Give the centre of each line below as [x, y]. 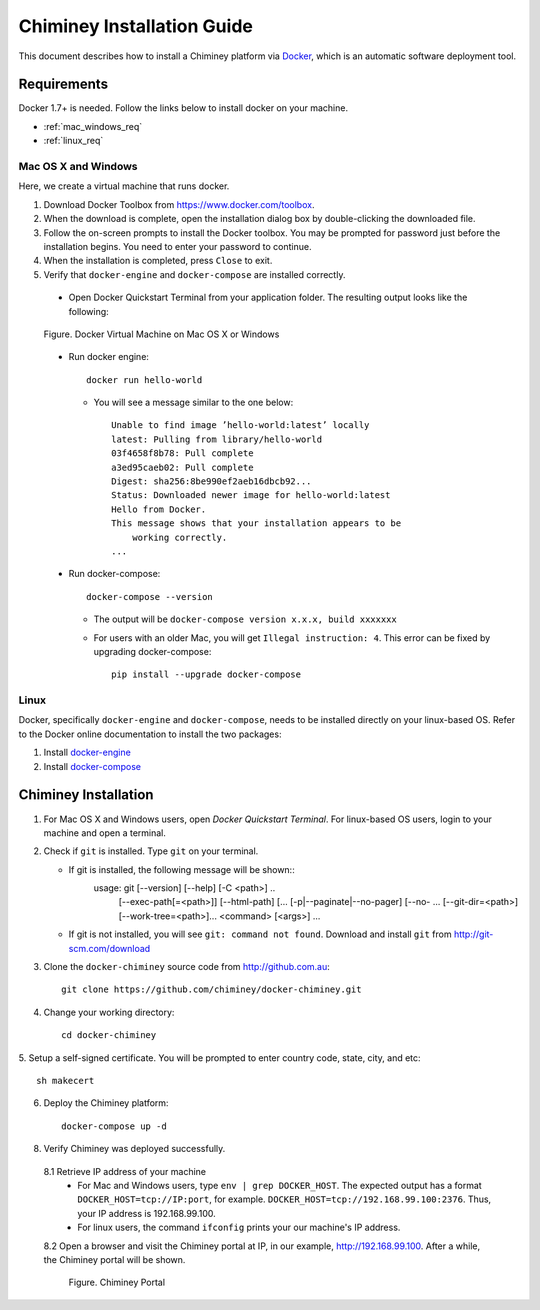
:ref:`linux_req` [73, 141]
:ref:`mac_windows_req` [93, 126]
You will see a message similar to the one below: [193, 402]
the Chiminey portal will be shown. [114, 1259]
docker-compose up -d [114, 1126]
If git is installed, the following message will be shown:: [181, 869]
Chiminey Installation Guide [136, 26]
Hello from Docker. [159, 509]
